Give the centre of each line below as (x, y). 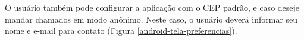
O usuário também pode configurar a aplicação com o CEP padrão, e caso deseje (152, 7)
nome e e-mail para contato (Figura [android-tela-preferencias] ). (121, 31)
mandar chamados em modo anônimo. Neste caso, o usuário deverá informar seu (151, 19)
